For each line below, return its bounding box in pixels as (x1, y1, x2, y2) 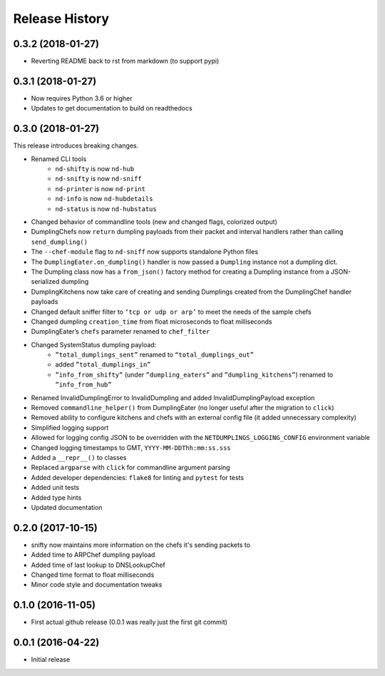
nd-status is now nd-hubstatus (55, 204, 157, 213)
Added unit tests (31, 483, 80, 492)
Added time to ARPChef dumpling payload (31, 550, 155, 559)
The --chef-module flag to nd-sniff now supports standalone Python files (31, 247, 259, 256)
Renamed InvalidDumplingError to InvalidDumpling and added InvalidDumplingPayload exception (31, 393, 315, 402)
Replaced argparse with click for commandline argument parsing (31, 464, 231, 472)
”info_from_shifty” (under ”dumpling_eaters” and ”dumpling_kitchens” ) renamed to (55, 370, 334, 379)
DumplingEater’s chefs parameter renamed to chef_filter (31, 327, 210, 336)
